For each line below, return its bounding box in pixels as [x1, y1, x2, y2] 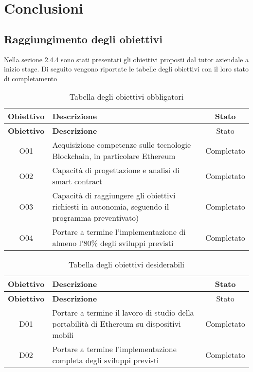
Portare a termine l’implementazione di [52, 226, 186, 238]
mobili [52, 329, 73, 341]
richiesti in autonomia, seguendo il [52, 201, 169, 213]
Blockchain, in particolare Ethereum [52, 150, 176, 162]
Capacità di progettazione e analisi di [52, 164, 180, 176]
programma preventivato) [52, 212, 139, 224]
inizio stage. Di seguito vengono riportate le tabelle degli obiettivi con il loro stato [4, 64, 249, 74]
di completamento [4, 73, 57, 83]
